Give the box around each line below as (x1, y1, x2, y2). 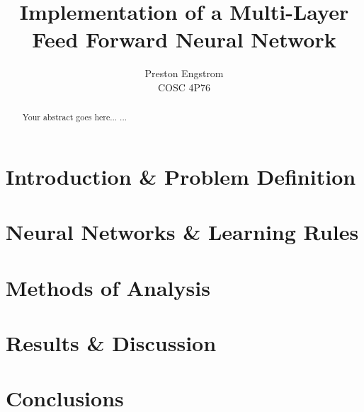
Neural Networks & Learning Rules (6, 217, 359, 246)
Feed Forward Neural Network (32, 25, 336, 54)
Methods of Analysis (6, 273, 210, 302)
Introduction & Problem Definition (6, 161, 356, 190)
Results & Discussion (6, 328, 217, 357)
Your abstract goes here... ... (22, 111, 127, 123)
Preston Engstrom (144, 66, 224, 81)
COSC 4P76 (157, 79, 211, 94)
